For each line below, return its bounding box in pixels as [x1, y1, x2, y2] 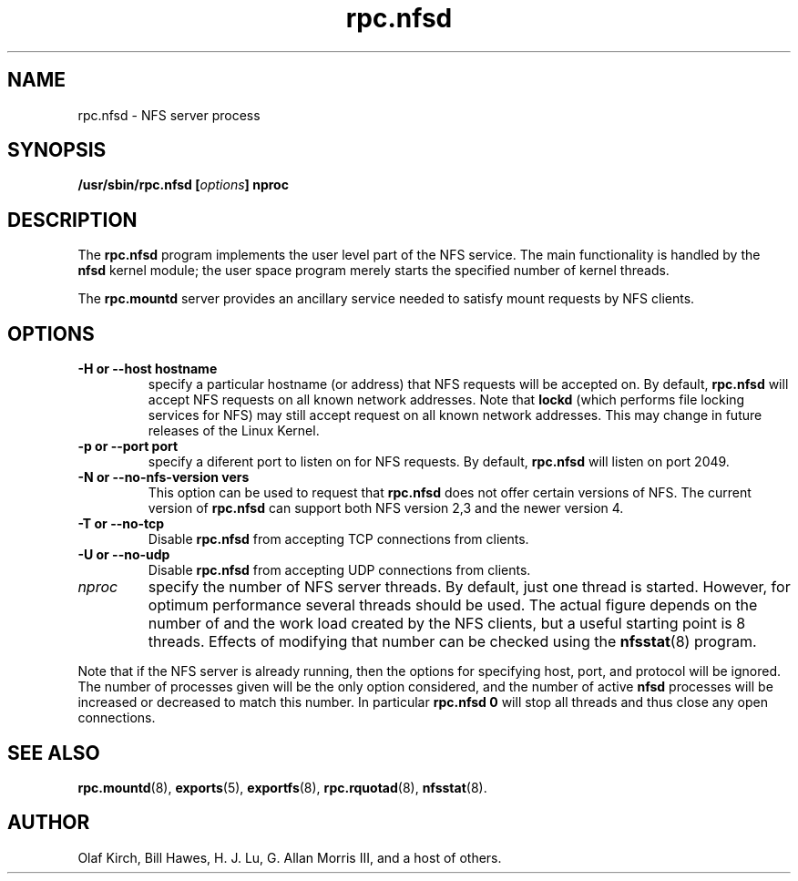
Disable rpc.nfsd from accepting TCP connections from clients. [148, 531, 529, 548]
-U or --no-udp [77, 547, 170, 563]
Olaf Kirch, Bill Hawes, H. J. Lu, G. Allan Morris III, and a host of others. [77, 849, 502, 866]
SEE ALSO [7, 741, 100, 764]
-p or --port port [77, 438, 179, 455]
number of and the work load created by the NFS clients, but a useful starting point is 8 [148, 614, 746, 633]
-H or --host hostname [77, 361, 218, 377]
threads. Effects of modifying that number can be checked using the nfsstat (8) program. [148, 632, 757, 651]
